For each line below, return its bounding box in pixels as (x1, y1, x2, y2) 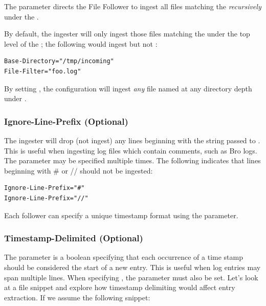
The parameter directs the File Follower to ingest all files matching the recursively (4, 1, 261, 11)
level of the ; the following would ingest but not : (4, 38, 158, 49)
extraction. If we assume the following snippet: (4, 292, 150, 302)
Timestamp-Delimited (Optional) (4, 232, 143, 244)
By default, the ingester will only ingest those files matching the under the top (4, 28, 250, 39)
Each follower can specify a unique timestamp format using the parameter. (4, 209, 238, 220)
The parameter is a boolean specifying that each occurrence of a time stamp (4, 252, 243, 262)
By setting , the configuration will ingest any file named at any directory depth (4, 83, 252, 93)
